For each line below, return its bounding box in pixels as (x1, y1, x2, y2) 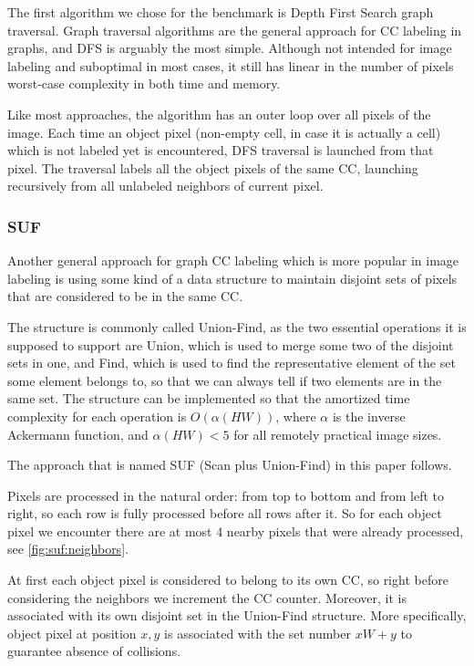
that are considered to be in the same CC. (7, 286, 243, 306)
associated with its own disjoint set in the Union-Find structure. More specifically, (7, 606, 467, 625)
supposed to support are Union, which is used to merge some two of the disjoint (7, 335, 454, 354)
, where (275, 406, 316, 425)
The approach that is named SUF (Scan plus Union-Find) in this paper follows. (7, 455, 452, 474)
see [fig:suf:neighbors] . (7, 539, 129, 558)
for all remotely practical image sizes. (233, 424, 442, 443)
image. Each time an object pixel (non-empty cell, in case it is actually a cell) (7, 122, 441, 141)
